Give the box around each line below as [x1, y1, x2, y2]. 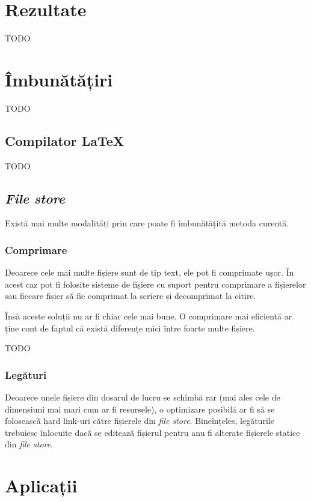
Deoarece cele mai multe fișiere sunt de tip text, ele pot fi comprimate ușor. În [5, 266, 294, 279]
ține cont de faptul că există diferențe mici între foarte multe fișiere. [5, 321, 255, 334]
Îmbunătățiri [5, 67, 113, 91]
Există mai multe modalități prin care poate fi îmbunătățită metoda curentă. [5, 217, 289, 229]
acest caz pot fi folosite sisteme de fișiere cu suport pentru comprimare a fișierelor [5, 277, 306, 290]
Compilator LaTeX [5, 131, 125, 150]
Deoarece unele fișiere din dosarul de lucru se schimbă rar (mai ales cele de [5, 391, 280, 404]
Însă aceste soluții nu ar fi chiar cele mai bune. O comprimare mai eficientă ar [5, 310, 292, 322]
